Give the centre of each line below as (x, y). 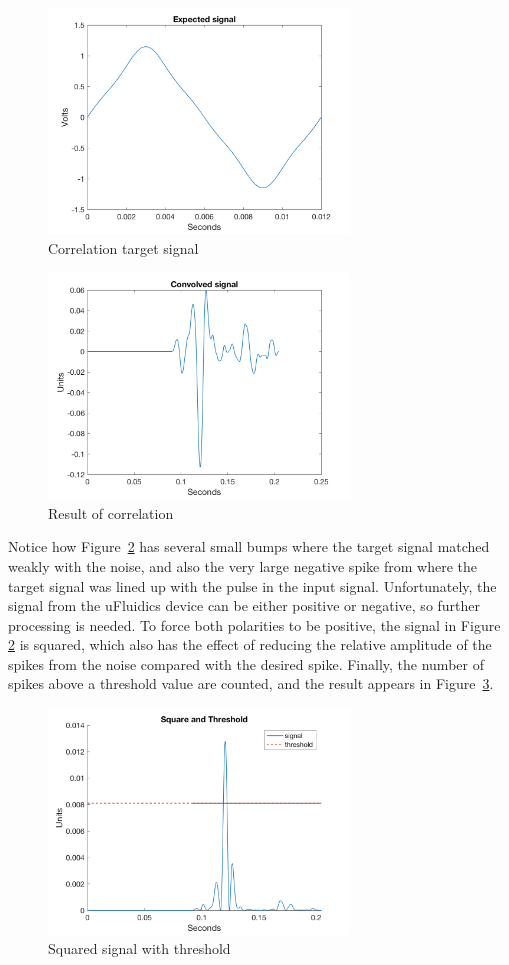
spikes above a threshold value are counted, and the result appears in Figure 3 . (251, 683)
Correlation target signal (123, 248)
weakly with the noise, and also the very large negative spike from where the (242, 565)
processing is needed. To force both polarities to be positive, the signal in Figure (254, 624)
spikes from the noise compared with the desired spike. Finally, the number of (246, 663)
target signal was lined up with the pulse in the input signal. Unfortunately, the (252, 585)
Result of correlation (111, 512)
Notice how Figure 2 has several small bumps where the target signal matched (249, 546)
